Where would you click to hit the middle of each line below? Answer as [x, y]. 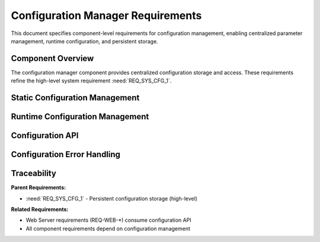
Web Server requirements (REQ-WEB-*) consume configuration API [109, 220]
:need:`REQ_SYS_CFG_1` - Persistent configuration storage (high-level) [112, 198]
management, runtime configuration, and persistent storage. [84, 41]
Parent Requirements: [39, 187]
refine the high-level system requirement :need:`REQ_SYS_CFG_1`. [91, 81]
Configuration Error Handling [66, 155]
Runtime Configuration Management [80, 117]
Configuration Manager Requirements [106, 15]
